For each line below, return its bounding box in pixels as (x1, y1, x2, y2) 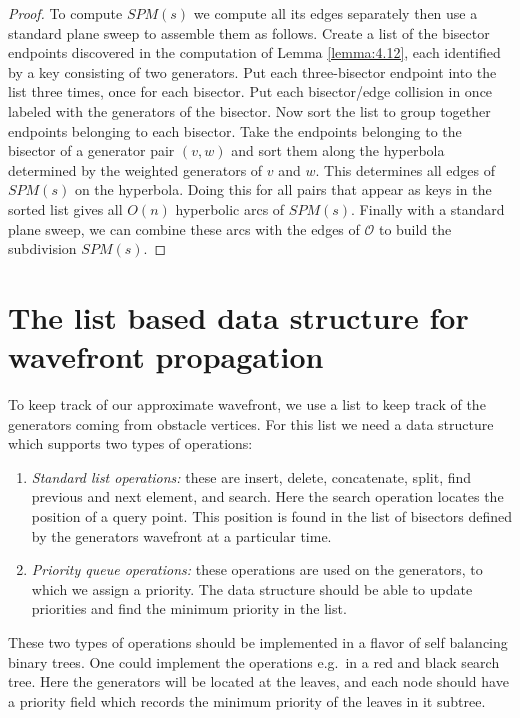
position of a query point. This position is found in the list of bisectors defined (31, 506, 512, 526)
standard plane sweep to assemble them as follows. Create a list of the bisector (8, 22, 490, 43)
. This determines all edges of (315, 159, 496, 180)
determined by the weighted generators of (8, 159, 263, 180)
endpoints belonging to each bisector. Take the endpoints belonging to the (8, 120, 462, 141)
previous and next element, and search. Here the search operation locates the (31, 486, 504, 507)
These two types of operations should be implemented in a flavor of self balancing (8, 631, 508, 652)
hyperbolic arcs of (175, 198, 285, 219)
